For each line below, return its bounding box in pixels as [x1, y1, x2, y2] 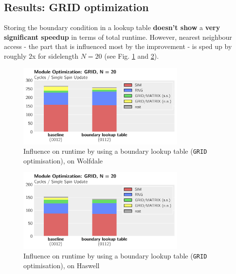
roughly [4, 50, 27, 61]
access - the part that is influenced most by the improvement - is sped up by [4, 41, 232, 51]
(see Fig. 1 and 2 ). [104, 50, 159, 61]
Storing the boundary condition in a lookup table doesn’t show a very [4, 22, 220, 32]
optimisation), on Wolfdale [23, 155, 103, 165]
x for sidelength [32, 50, 79, 61]
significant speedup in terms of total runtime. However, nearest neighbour [4, 32, 232, 42]
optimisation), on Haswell [23, 260, 100, 270]
